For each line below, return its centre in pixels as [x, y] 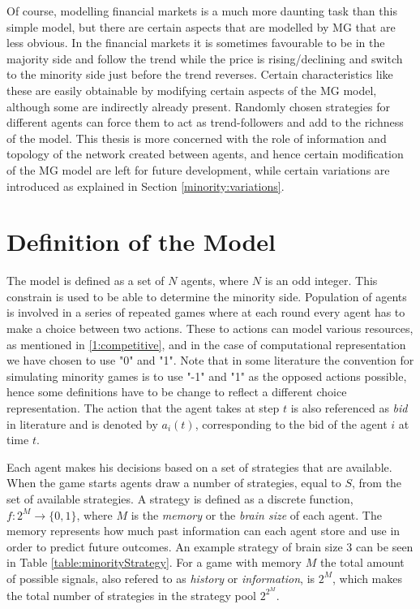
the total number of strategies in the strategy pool [131, 595]
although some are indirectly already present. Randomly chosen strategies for [198, 106]
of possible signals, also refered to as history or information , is [161, 578]
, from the [377, 483]
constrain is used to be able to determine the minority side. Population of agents [207, 296]
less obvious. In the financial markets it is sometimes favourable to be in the [196, 43]
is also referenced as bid [349, 408]
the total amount [362, 562]
